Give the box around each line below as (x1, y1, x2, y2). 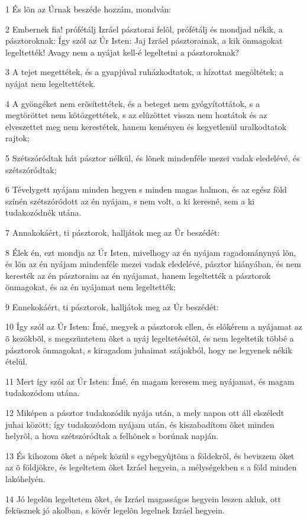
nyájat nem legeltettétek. (5, 77, 96, 89)
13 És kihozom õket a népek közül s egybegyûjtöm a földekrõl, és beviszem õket (5, 449, 295, 461)
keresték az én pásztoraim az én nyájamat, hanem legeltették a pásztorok (5, 269, 271, 281)
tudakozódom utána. (5, 386, 80, 399)
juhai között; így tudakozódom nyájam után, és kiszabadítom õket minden (5, 418, 274, 430)
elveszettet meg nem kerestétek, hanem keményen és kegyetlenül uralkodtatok (5, 120, 287, 132)
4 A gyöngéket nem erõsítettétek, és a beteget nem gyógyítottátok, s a (5, 97, 260, 109)
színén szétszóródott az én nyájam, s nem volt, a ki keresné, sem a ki (5, 194, 255, 207)
